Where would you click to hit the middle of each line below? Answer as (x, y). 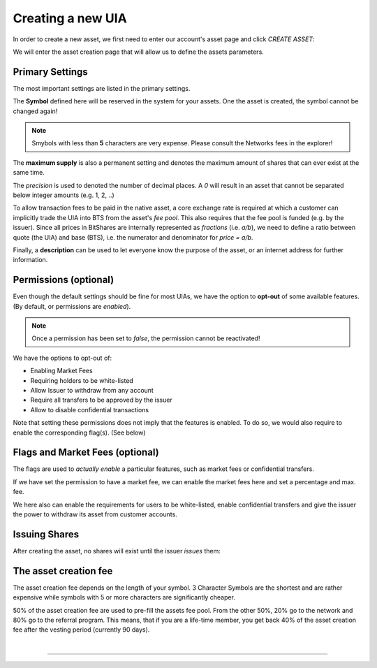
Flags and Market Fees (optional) (86, 452)
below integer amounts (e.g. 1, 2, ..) (64, 195)
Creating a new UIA (70, 18)
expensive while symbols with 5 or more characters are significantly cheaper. (124, 597)
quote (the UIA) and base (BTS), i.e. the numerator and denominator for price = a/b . (133, 237)
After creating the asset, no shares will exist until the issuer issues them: (117, 551)
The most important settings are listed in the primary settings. (102, 88)
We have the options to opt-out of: (62, 358)
